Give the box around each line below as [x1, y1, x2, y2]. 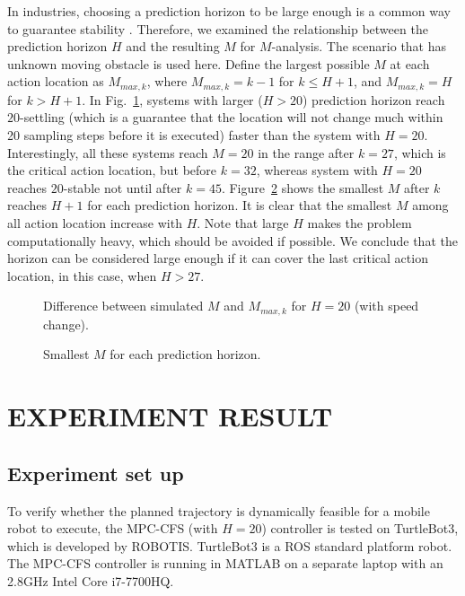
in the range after [258, 143, 355, 162]
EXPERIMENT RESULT [7, 398, 333, 434]
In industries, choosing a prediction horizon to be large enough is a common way [7, 2, 451, 20]
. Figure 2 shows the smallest [221, 178, 384, 197]
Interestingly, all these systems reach [7, 143, 208, 162]
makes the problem [307, 213, 412, 232]
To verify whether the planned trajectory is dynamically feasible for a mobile [7, 501, 430, 520]
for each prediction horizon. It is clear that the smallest [87, 196, 392, 215]
